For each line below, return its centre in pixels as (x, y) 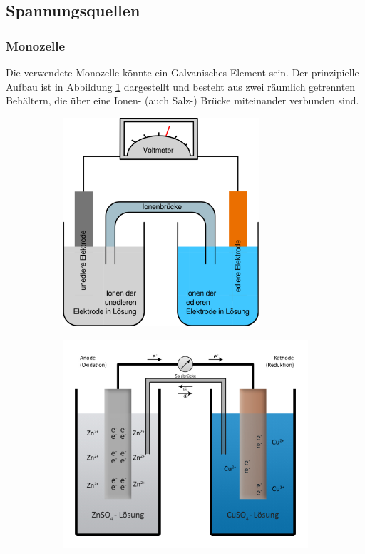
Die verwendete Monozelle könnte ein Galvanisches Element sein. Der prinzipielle (182, 72)
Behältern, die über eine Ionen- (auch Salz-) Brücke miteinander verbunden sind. (182, 100)
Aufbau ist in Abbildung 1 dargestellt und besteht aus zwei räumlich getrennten (181, 86)
